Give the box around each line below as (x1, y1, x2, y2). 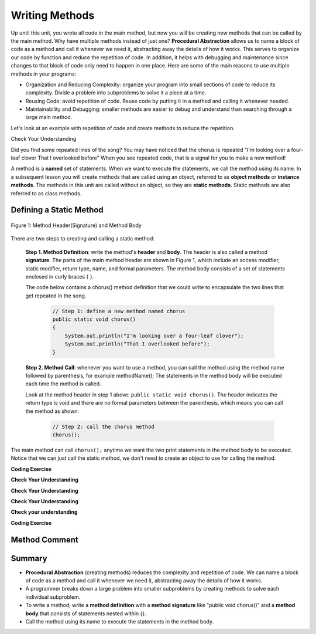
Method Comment (11, 534, 78, 545)
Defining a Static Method (11, 205, 104, 215)
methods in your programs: (11, 70, 77, 77)
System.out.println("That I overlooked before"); (64, 341, 210, 347)
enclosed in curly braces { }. (25, 273, 94, 280)
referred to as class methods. (11, 189, 82, 196)
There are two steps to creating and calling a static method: (11, 235, 155, 242)
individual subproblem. (25, 593, 81, 601)
